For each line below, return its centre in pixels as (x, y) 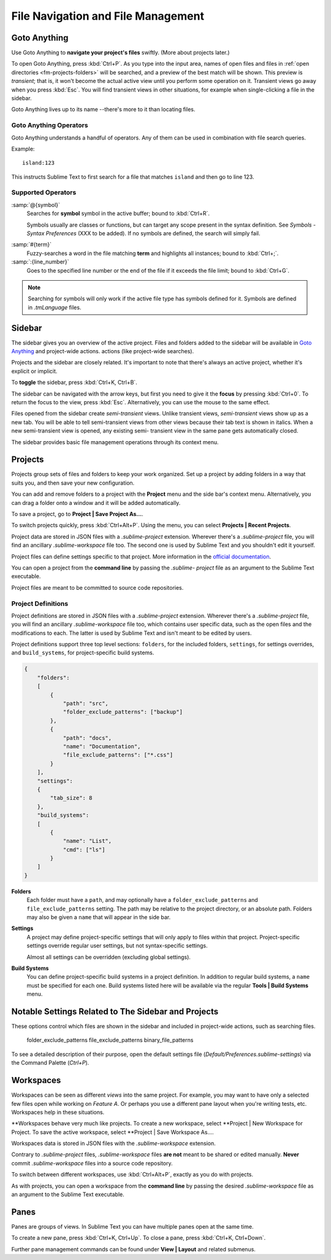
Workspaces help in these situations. (58, 1112)
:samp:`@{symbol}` (36, 205)
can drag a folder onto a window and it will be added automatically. (96, 503)
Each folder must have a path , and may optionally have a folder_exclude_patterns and (143, 900)
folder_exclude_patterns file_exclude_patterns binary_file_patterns (110, 1040)
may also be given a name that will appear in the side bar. (99, 917)
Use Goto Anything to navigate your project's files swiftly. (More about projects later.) (120, 53)
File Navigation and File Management (108, 16)
